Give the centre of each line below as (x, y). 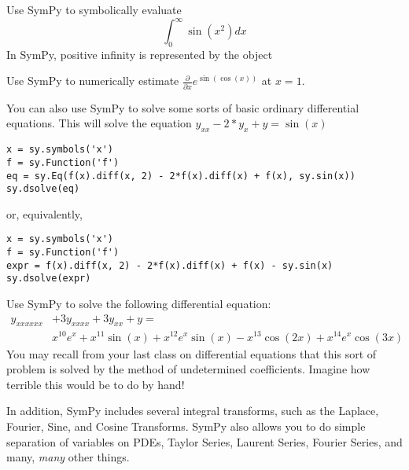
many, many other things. (68, 457)
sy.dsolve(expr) (49, 279)
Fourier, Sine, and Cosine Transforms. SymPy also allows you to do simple (186, 426)
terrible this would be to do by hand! (96, 384)
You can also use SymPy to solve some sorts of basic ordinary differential (183, 107)
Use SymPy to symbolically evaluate (94, 9)
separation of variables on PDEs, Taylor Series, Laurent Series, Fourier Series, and (204, 441)
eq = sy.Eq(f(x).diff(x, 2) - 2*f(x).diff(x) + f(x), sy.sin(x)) (181, 176)
